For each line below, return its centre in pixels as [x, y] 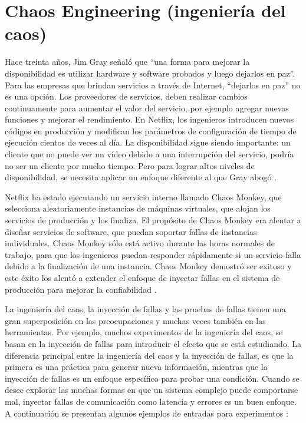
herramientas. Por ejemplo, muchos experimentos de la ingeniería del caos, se [144, 332]
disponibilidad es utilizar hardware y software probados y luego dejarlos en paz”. [150, 73]
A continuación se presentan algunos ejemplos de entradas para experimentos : [147, 413]
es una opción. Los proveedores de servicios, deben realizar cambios [126, 96]
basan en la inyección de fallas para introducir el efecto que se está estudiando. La [153, 343]
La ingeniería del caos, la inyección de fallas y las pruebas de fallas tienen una [145, 309]
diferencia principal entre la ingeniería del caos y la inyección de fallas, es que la [149, 355]
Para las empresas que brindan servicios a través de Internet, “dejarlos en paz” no [153, 85]
